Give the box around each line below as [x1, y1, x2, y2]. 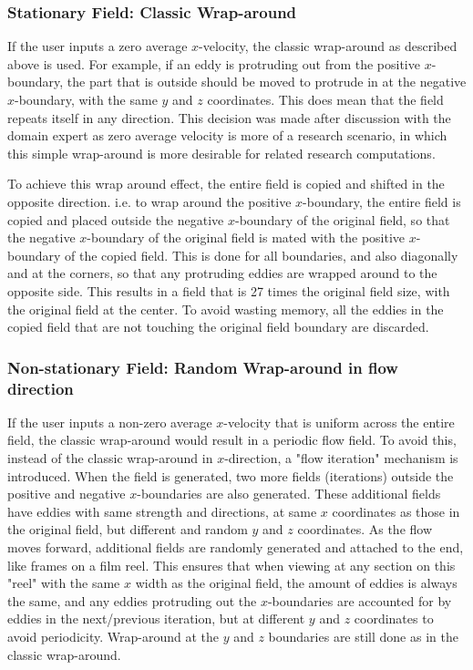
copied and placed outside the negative [7, 210, 224, 229]
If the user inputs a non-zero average [7, 412, 212, 431]
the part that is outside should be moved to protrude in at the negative [67, 72, 467, 91]
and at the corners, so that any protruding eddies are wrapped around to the [7, 263, 437, 283]
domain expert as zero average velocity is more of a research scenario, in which [7, 126, 447, 145]
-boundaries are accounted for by [267, 591, 452, 610]
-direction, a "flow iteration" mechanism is [224, 448, 458, 468]
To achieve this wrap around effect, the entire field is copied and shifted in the [7, 174, 445, 193]
